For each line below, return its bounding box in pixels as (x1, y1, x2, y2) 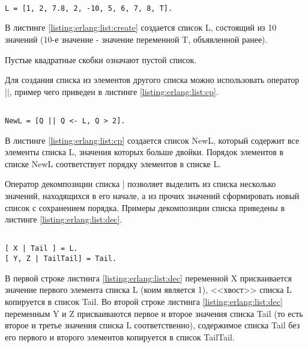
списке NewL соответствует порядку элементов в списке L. (5, 157, 222, 170)
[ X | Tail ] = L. (5, 244, 78, 253)
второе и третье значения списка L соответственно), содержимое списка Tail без (5, 319, 300, 331)
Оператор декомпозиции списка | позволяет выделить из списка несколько (5, 177, 276, 190)
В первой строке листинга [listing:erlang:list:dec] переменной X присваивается (5, 271, 292, 284)
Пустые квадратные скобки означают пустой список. (5, 53, 197, 66)
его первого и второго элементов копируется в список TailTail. (5, 330, 235, 343)
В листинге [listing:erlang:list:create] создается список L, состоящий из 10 (5, 21, 277, 34)
